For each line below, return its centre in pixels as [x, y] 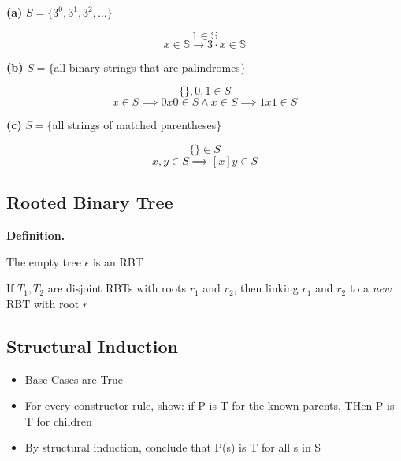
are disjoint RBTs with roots [117, 288]
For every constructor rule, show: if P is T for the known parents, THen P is [210, 405]
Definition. [36, 234]
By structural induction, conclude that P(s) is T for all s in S [173, 447]
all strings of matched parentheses [134, 125]
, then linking [266, 288]
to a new [370, 288]
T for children [58, 420]
